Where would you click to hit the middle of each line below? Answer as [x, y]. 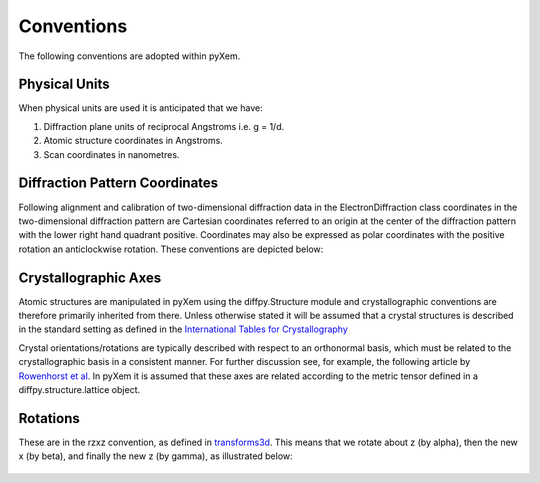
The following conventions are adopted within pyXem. [129, 56]
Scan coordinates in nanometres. [111, 154]
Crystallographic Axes [90, 277]
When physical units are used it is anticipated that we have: [141, 108]
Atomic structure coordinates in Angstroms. [133, 141]
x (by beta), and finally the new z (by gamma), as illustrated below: [156, 456]
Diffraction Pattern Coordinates [118, 183]
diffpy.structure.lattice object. [79, 389]
